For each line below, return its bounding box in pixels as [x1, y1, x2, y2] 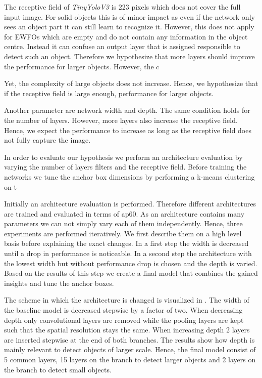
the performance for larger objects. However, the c [4, 61, 160, 71]
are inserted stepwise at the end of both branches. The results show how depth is [4, 334, 255, 345]
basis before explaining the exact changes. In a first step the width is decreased [4, 238, 249, 248]
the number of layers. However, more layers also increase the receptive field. [4, 114, 238, 125]
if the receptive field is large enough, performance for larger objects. [4, 88, 214, 98]
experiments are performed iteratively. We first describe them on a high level [4, 228, 242, 238]
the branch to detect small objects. [4, 364, 112, 374]
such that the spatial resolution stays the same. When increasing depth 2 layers [4, 324, 250, 335]
